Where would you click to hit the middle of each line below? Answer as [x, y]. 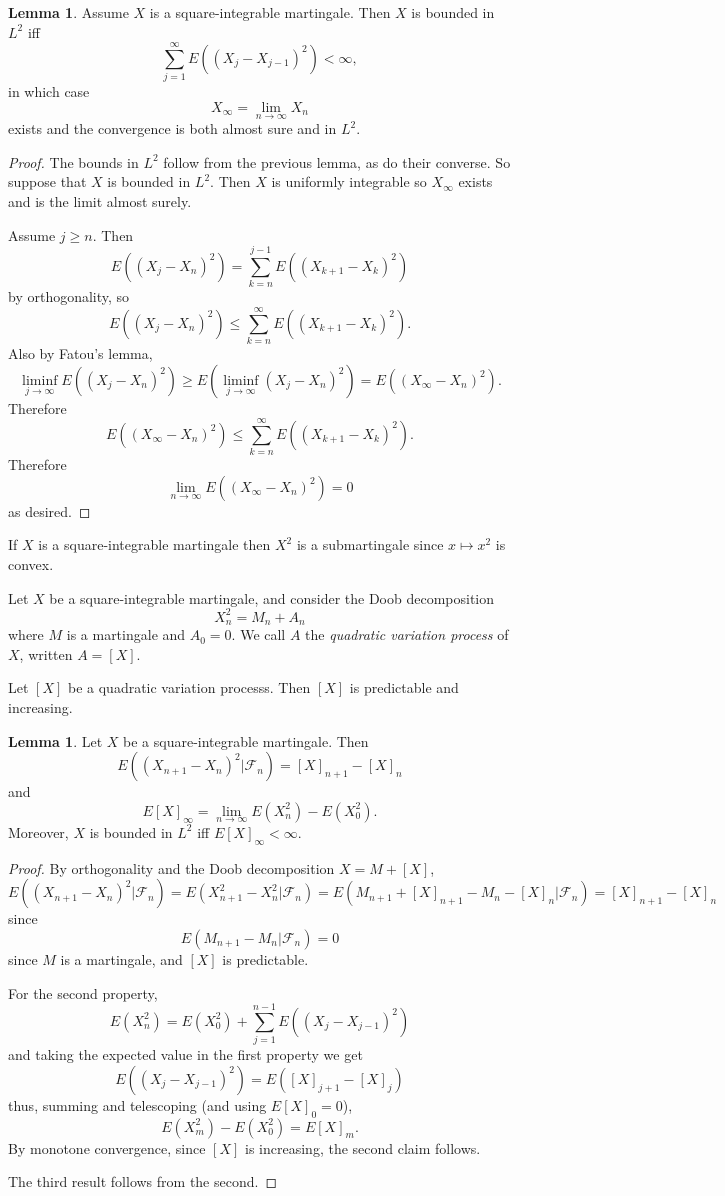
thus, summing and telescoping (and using [137, 1104]
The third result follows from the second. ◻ [143, 1181]
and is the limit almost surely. [100, 200]
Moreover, [38, 831]
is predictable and [404, 687]
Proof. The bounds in [73, 161]
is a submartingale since [370, 544]
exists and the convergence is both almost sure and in [172, 128]
